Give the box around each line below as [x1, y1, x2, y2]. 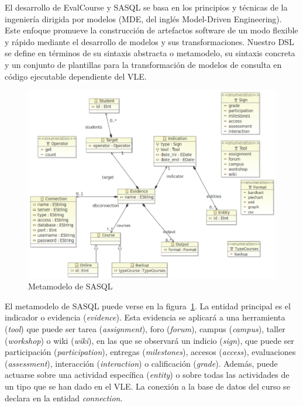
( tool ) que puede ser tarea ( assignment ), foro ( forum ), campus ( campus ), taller [5, 323, 285, 335]
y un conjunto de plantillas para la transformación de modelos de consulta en [5, 58, 282, 70]
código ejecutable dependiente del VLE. [5, 70, 147, 82]
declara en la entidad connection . [5, 391, 123, 404]
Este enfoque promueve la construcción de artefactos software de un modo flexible [5, 24, 298, 36]
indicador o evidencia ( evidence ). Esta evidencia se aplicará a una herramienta [5, 311, 285, 323]
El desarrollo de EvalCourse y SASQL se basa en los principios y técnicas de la [5, 1, 288, 13]
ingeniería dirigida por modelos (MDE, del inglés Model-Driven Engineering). [5, 12, 282, 25]
